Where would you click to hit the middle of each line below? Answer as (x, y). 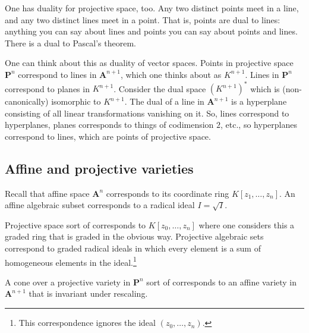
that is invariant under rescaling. (88, 293)
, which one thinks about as (171, 74)
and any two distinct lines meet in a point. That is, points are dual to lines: (143, 19)
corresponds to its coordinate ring (168, 193)
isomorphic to (76, 101)
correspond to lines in (57, 74)
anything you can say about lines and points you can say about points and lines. (151, 31)
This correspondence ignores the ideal (87, 323)
